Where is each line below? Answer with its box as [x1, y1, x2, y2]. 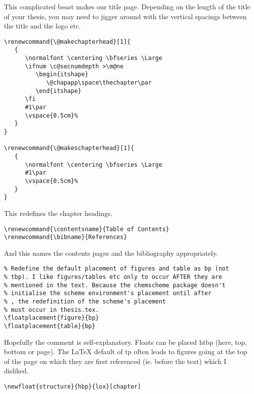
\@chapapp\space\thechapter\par [46, 79, 152, 87]
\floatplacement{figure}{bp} [4, 314, 99, 322]
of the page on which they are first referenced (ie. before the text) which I [4, 356, 226, 366]
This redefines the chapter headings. [4, 208, 113, 218]
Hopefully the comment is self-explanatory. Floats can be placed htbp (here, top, [4, 336, 247, 347]
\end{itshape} [35, 87, 82, 94]
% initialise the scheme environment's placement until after [4, 290, 212, 297]
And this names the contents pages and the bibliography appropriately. [4, 247, 218, 258]
